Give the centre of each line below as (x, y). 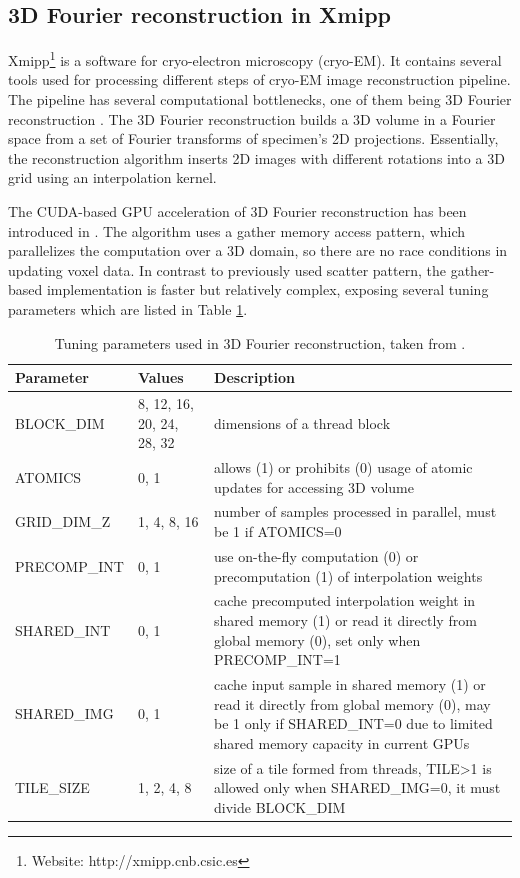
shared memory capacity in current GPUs (342, 742)
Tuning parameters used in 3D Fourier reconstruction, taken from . (260, 342)
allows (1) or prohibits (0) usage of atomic (343, 467)
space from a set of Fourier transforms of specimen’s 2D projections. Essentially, (253, 138)
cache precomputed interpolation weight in (345, 600)
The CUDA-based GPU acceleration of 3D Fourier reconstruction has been (237, 211)
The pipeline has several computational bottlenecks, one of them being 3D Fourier (260, 99)
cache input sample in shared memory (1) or (350, 683)
